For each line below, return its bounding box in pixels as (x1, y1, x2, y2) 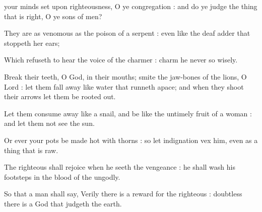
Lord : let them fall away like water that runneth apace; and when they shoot (4, 81, 244, 92)
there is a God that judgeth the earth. (4, 198, 122, 208)
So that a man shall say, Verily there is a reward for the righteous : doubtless (4, 188, 242, 199)
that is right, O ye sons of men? (4, 11, 102, 21)
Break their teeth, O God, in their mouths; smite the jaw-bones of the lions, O (4, 71, 247, 82)
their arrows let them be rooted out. (4, 91, 116, 102)
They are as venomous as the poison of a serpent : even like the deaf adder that (4, 28, 250, 38)
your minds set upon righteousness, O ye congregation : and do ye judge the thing (4, 1, 257, 11)
